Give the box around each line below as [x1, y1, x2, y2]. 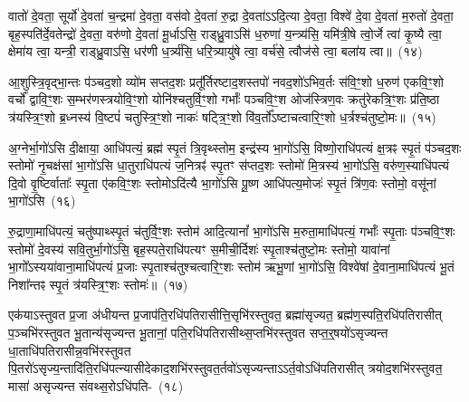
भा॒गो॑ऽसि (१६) [8, 191, 76, 210]
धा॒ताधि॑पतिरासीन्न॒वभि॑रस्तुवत [8, 340, 131, 359]
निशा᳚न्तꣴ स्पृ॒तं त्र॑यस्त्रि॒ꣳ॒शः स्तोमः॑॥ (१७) [8, 274, 188, 293]
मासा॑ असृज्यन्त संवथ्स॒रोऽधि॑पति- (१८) [8, 376, 184, 395]
